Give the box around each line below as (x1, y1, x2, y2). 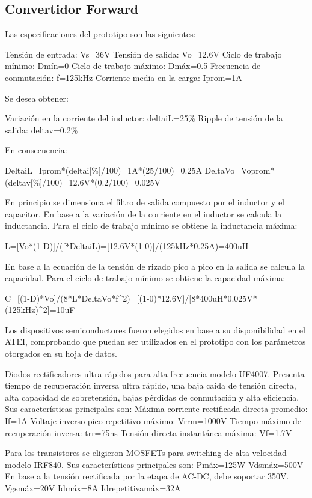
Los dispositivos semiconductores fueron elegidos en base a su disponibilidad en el (5, 323, 305, 336)
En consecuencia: (5, 144, 67, 156)
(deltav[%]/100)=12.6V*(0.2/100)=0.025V (5, 175, 161, 188)
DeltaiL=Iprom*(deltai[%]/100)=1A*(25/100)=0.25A (5, 163, 202, 176)
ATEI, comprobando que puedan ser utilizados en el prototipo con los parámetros (5, 335, 306, 348)
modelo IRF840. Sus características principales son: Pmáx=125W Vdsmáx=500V (5, 458, 304, 470)
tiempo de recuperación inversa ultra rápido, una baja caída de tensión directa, (5, 379, 296, 392)
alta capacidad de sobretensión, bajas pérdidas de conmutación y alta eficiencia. (5, 390, 299, 403)
